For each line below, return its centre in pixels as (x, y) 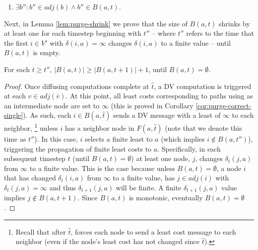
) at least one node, (161, 158)
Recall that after (41, 231)
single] (14, 115)
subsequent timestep (35, 158)
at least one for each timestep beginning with (73, 33)
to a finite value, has (144, 178)
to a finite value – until (196, 42)
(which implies (183, 139)
